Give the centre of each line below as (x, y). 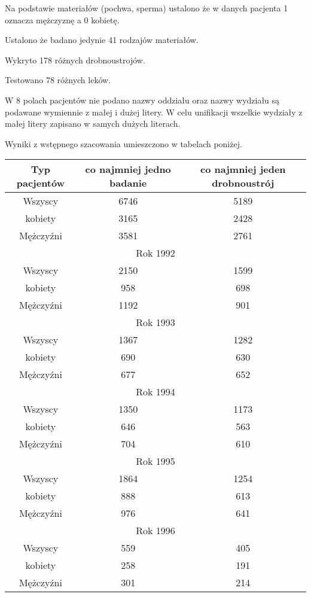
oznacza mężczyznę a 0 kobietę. (62, 19)
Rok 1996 (155, 531)
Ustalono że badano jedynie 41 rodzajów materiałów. (102, 40)
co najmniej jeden (243, 169)
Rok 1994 (155, 392)
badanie (128, 183)
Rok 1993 (155, 322)
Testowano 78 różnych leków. (58, 80)
